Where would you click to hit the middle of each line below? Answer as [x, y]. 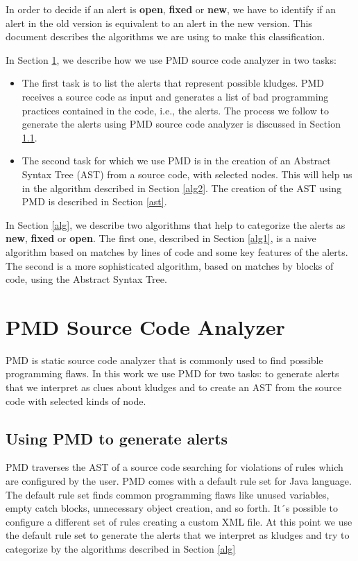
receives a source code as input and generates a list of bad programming [175, 96]
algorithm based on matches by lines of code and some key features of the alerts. [177, 251]
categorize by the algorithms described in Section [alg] [121, 548]
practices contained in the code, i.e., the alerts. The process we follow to [175, 110]
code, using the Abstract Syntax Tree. [86, 279]
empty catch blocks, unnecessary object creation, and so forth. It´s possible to [172, 508]
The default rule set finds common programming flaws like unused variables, [168, 494]
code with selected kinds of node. [76, 400]
